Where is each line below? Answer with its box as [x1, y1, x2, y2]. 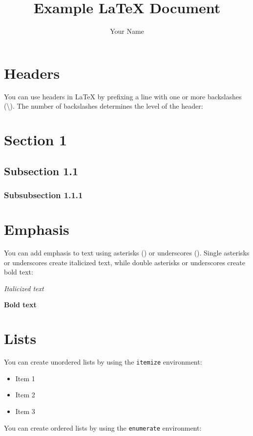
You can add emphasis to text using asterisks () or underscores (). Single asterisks [4, 247, 250, 257]
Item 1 [15, 373, 35, 383]
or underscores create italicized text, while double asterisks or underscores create [4, 257, 245, 267]
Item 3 [15, 406, 35, 416]
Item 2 [15, 390, 35, 400]
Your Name [110, 26, 144, 36]
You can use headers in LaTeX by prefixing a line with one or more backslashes [4, 91, 242, 101]
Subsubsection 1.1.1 [4, 188, 83, 201]
